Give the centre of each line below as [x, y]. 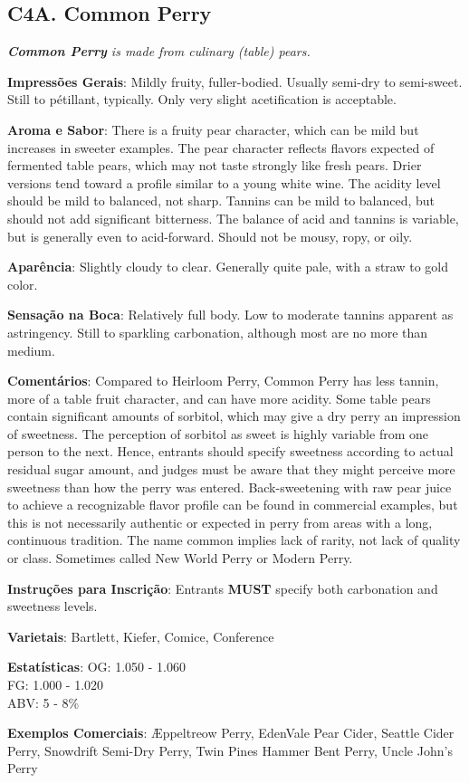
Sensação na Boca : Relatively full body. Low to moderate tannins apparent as [230, 315]
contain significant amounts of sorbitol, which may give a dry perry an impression [234, 416]
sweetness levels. [53, 606]
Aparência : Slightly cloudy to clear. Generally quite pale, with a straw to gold [228, 267]
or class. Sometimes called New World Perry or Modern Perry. [180, 558]
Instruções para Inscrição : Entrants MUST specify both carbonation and [223, 588]
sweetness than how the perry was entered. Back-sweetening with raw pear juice [230, 487]
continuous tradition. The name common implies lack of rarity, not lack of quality [234, 540]
